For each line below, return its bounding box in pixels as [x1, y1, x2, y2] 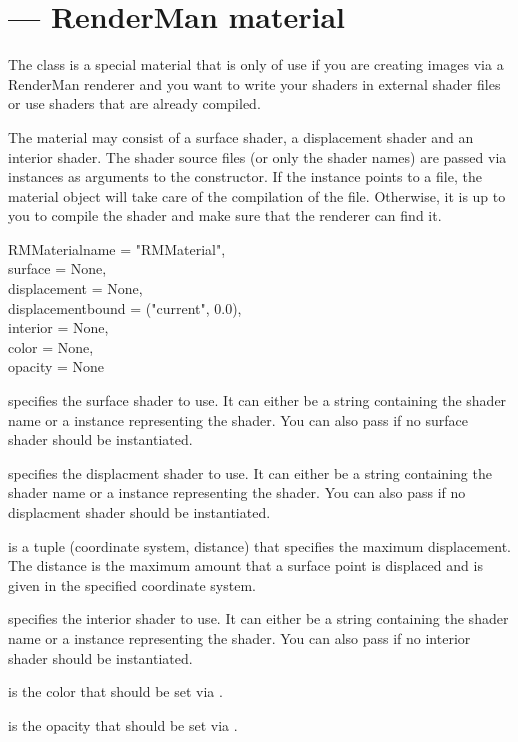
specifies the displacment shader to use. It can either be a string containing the [8, 462, 492, 483]
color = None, [8, 336, 94, 357]
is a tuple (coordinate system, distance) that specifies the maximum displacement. [8, 535, 511, 556]
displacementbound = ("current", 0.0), [8, 297, 242, 318]
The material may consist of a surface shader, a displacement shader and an [8, 126, 474, 147]
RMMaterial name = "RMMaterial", [8, 238, 226, 259]
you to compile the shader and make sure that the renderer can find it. [8, 205, 442, 226]
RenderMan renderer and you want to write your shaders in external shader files [8, 73, 501, 94]
